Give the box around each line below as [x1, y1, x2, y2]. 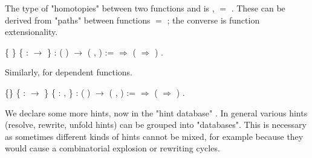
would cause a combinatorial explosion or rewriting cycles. [5, 142, 220, 154]
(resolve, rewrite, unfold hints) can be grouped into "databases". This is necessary [5, 118, 307, 131]
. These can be [231, 2, 285, 14]
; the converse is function [167, 13, 260, 26]
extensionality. [5, 25, 58, 38]
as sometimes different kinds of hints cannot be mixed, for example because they [5, 130, 304, 142]
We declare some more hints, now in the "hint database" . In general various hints [5, 106, 308, 119]
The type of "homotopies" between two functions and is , [5, 2, 215, 14]
